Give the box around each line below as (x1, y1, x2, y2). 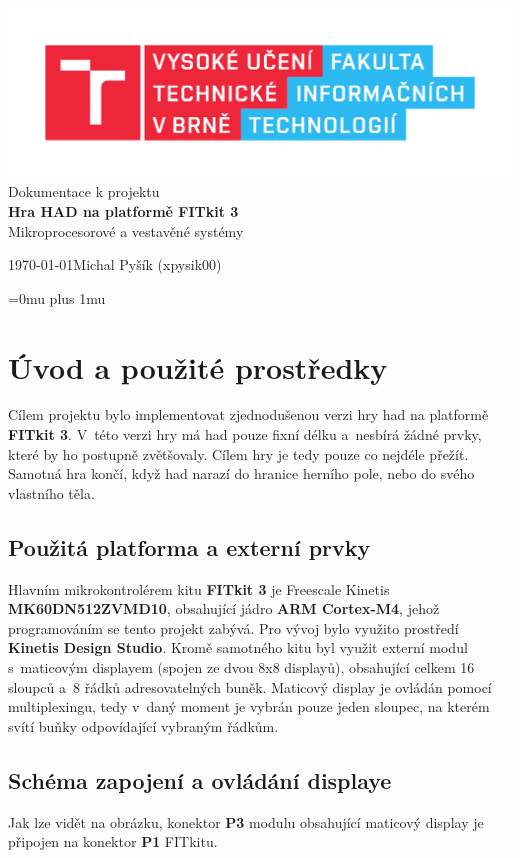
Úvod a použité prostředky (8, 346, 388, 387)
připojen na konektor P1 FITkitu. (8, 831, 218, 852)
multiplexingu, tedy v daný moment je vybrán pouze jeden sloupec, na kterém (8, 696, 490, 717)
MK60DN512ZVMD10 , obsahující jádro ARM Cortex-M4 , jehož (8, 598, 440, 619)
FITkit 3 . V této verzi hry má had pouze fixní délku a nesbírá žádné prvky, (8, 424, 482, 445)
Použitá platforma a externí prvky (8, 531, 371, 562)
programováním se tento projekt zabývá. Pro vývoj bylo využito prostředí (8, 617, 459, 638)
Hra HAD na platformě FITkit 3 (8, 200, 239, 221)
